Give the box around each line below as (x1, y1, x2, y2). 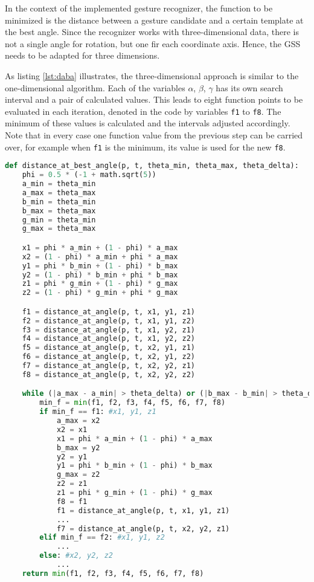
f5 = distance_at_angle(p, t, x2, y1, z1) (22, 343, 196, 352)
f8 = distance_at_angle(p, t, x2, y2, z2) (22, 370, 196, 379)
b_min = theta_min (22, 197, 96, 206)
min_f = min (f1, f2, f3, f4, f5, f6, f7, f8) (39, 398, 226, 407)
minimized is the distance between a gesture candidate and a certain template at (5, 13, 304, 26)
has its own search (216, 81, 283, 94)
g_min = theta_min (22, 215, 96, 224)
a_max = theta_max (22, 188, 96, 197)
